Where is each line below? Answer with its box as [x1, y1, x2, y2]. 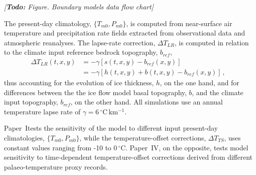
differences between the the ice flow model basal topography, [4, 87, 187, 97]
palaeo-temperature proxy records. [4, 161, 108, 172]
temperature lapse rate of [4, 106, 80, 116]
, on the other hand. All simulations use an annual [71, 97, 223, 107]
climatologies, [4, 133, 45, 142]
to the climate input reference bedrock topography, [4, 47, 158, 57]
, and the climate [192, 87, 244, 97]
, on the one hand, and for [160, 77, 240, 88]
